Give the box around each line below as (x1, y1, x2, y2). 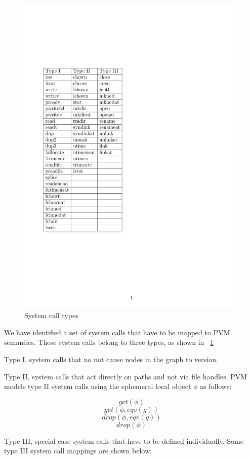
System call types (24, 310, 78, 321)
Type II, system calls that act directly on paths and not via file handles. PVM (4, 371, 247, 381)
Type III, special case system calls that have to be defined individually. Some (4, 435, 243, 446)
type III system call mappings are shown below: (4, 445, 152, 456)
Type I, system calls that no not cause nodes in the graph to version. (4, 354, 218, 365)
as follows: (200, 381, 232, 392)
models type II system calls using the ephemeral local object (4, 381, 191, 392)
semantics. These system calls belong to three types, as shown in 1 (4, 337, 214, 347)
